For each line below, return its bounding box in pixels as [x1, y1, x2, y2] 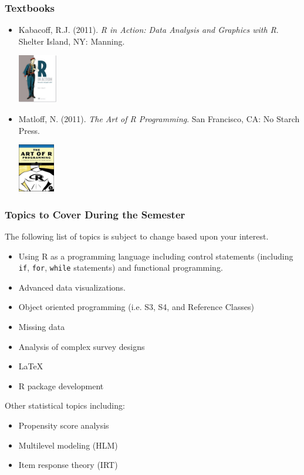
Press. [18, 124, 40, 136]
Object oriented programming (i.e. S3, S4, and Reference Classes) [18, 301, 254, 313]
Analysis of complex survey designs [18, 340, 145, 352]
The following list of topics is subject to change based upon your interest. [5, 230, 269, 242]
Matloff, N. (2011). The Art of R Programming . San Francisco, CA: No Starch [18, 113, 300, 124]
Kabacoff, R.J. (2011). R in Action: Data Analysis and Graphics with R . [18, 23, 279, 36]
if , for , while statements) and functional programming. [18, 261, 223, 274]
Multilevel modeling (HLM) [18, 439, 118, 451]
